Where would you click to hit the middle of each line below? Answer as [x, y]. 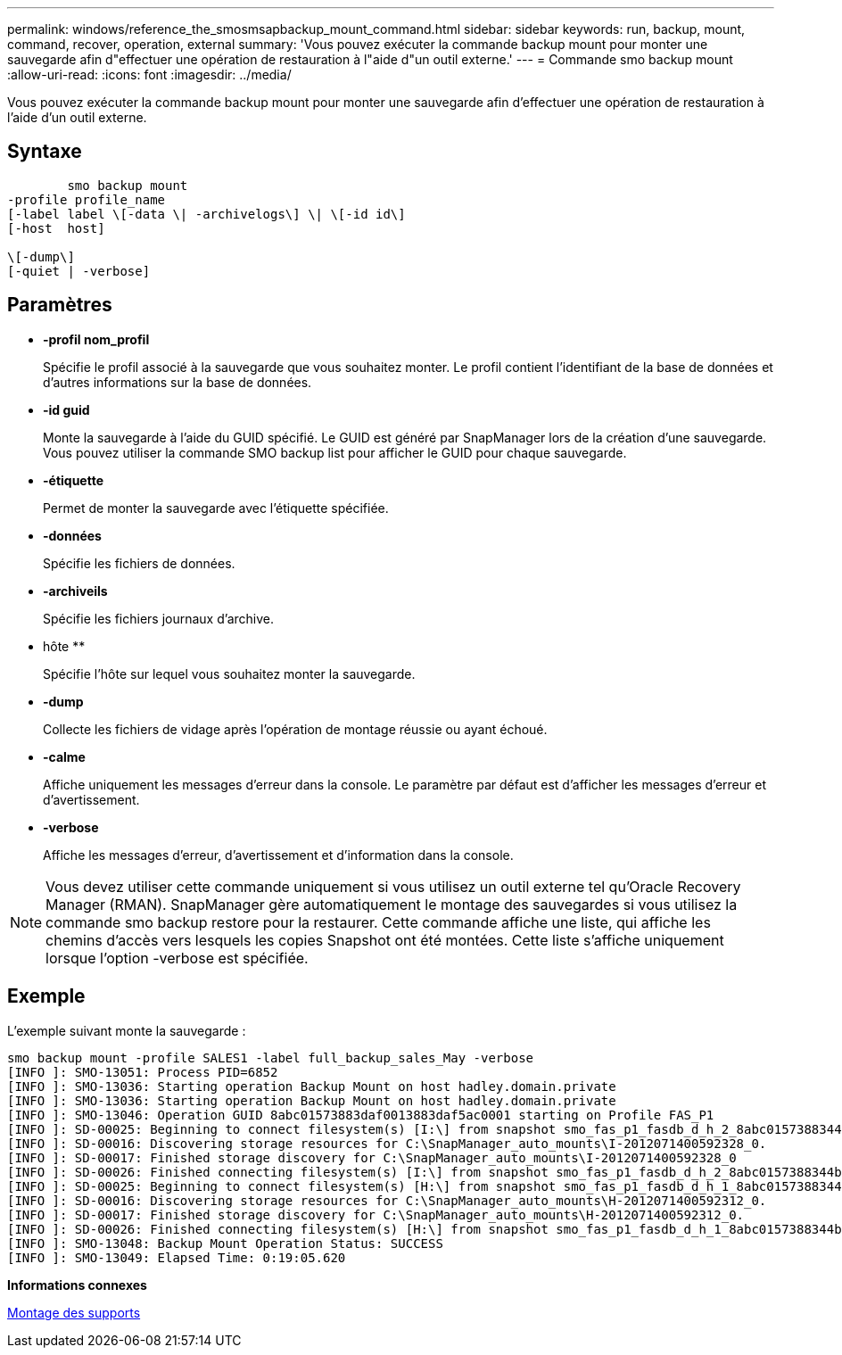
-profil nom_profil [96, 339]
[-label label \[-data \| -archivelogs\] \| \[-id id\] [206, 214]
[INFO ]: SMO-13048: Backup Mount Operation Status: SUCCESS [225, 1243]
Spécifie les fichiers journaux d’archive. [158, 618]
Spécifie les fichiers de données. [139, 563]
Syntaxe [45, 152]
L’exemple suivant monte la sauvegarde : [127, 1030]
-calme [64, 756]
